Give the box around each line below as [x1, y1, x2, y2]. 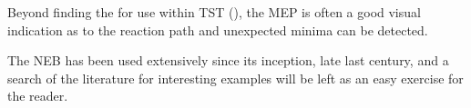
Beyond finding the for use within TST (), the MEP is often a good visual [7, 3, 421, 21]
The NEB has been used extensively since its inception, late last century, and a [7, 51, 449, 70]
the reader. [7, 86, 68, 105]
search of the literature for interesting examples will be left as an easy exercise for [7, 68, 464, 87]
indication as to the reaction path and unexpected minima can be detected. [7, 20, 428, 39]
